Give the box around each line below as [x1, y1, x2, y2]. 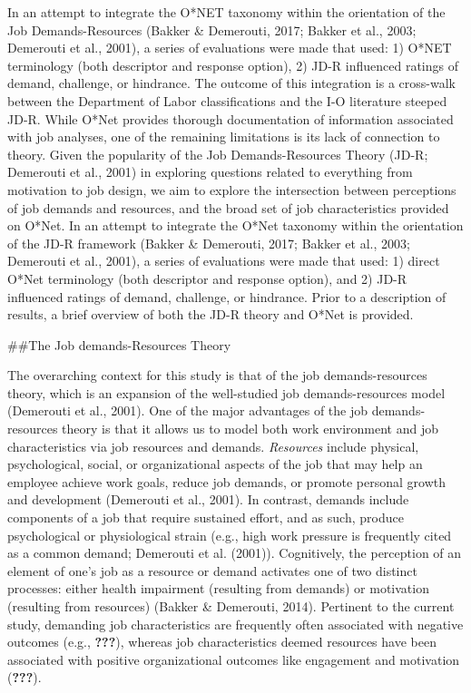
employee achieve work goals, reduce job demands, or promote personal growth [7, 472, 446, 491]
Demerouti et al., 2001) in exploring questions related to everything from [7, 162, 413, 181]
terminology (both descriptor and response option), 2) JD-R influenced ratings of [7, 55, 458, 74]
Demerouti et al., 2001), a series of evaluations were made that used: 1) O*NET [7, 38, 452, 57]
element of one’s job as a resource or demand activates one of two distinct [7, 561, 417, 580]
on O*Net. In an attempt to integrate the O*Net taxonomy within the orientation [7, 216, 464, 235]
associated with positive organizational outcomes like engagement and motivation [7, 649, 460, 669]
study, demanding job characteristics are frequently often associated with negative [7, 614, 464, 633]
